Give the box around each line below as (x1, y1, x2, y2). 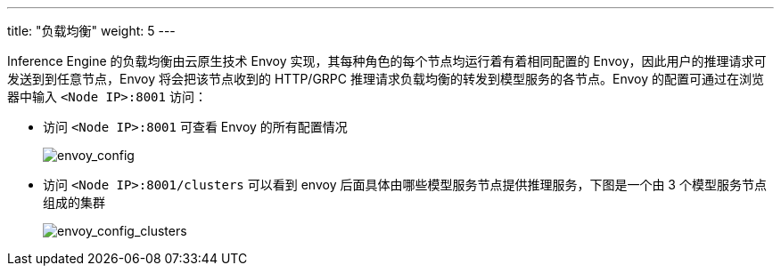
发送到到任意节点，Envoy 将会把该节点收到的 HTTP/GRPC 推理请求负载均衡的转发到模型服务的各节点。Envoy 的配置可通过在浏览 (7, 71, 764, 86)
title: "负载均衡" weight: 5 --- (7, 23, 176, 38)
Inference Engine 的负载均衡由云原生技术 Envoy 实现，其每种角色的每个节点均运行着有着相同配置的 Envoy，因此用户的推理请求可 (7, 53, 767, 68)
